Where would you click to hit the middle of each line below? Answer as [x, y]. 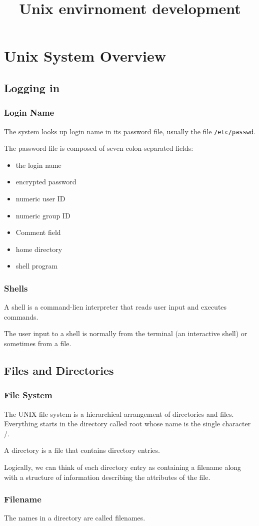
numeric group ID [43, 215]
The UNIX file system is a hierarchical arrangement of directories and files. [119, 414]
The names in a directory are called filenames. [75, 518]
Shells [16, 288]
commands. [21, 316]
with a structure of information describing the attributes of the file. [107, 477]
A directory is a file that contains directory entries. [82, 450]
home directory [39, 249]
